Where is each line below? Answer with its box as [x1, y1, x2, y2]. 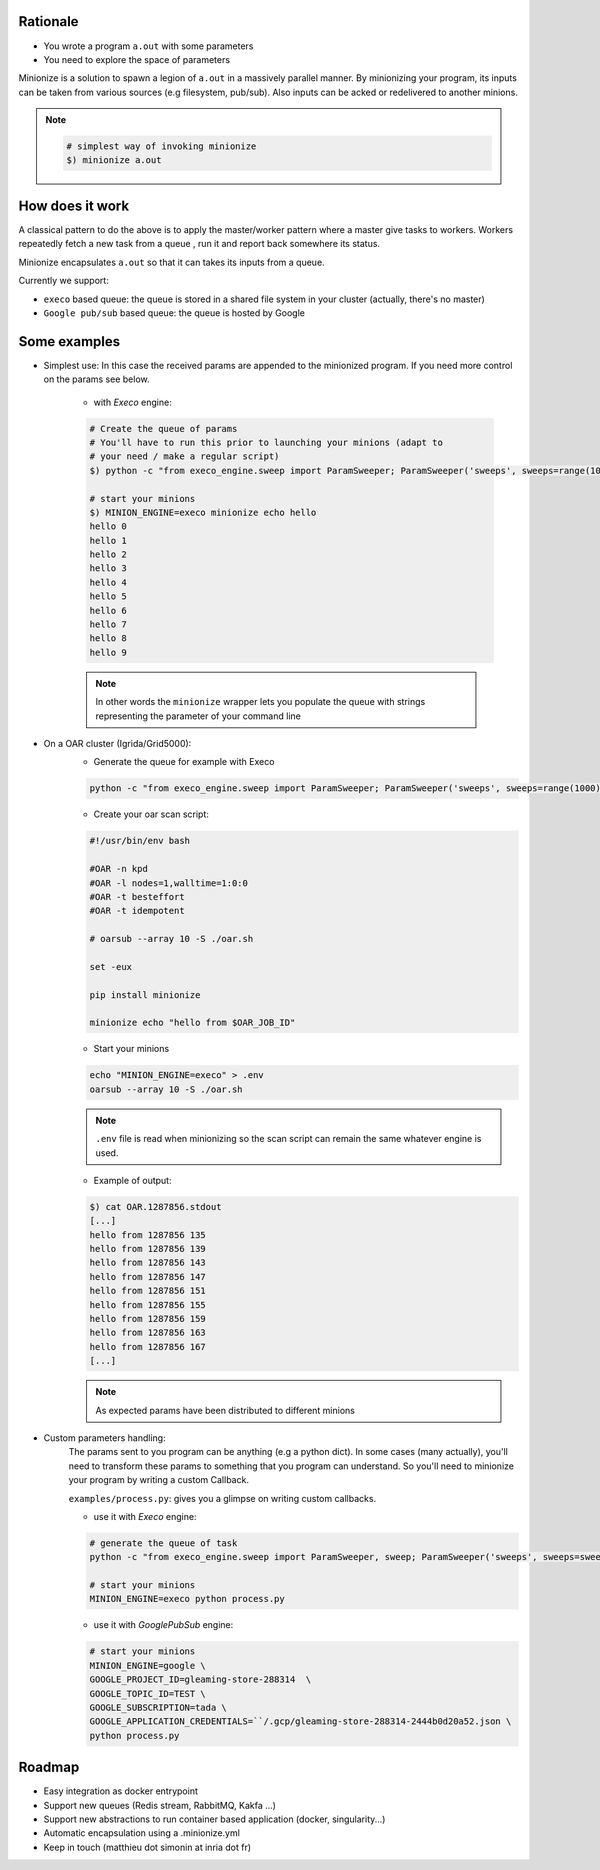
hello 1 [89, 535, 127, 546]
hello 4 [89, 576, 127, 588]
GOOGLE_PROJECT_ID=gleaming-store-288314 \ [89, 1674, 312, 1685]
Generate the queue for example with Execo [93, 756, 275, 768]
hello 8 [89, 633, 127, 644]
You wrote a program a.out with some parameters [43, 40, 254, 52]
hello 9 [89, 646, 127, 658]
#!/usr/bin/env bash [89, 835, 190, 847]
